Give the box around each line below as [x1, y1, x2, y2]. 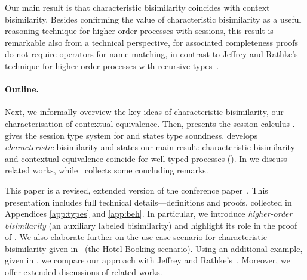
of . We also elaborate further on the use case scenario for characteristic [5, 231, 267, 243]
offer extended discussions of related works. [5, 266, 162, 278]
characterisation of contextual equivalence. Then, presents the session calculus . [5, 117, 295, 129]
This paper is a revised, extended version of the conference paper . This [5, 183, 268, 196]
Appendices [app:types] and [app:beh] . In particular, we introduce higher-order [5, 207, 293, 220]
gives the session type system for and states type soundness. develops [5, 129, 258, 141]
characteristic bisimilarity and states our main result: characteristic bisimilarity [5, 141, 295, 153]
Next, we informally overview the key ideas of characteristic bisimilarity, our [5, 105, 284, 118]
